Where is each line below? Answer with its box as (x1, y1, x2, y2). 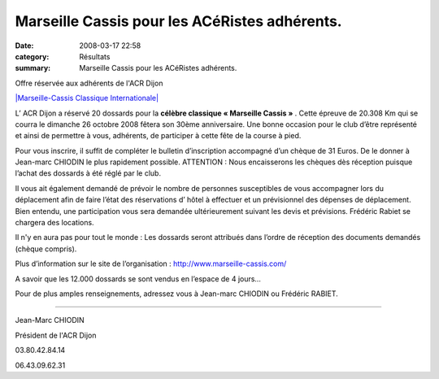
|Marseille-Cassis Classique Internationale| (15, 94, 159, 103)
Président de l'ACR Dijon (15, 330, 97, 340)
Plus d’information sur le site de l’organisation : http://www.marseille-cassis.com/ (15, 259, 287, 268)
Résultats (79, 51, 111, 61)
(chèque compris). (15, 244, 77, 254)
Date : (15, 41, 34, 50)
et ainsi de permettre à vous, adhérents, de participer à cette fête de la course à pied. (15, 131, 302, 141)
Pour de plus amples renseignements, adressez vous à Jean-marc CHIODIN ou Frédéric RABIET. (15, 289, 339, 298)
